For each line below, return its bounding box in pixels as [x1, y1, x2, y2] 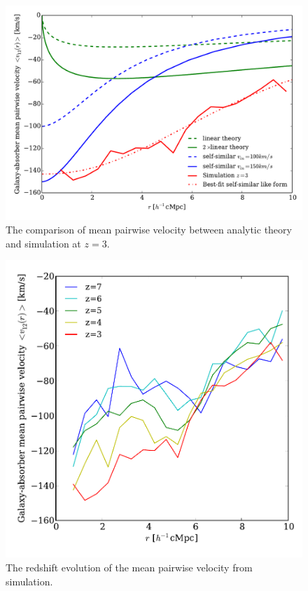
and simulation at [6, 236, 81, 250]
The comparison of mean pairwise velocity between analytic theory [6, 222, 292, 237]
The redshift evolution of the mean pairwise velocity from [6, 559, 253, 574]
